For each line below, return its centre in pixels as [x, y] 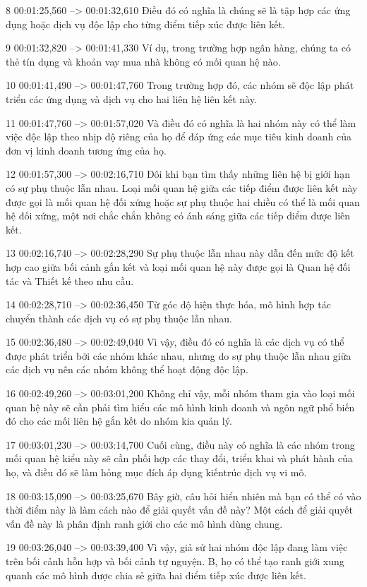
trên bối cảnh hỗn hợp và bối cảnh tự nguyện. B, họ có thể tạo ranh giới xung [175, 561]
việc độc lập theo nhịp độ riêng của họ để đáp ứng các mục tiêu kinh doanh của [179, 137]
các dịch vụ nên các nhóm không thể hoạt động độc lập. [127, 369]
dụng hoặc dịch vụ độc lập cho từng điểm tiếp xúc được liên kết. [145, 24]
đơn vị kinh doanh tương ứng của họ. [86, 150]
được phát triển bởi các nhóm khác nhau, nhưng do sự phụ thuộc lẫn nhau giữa [179, 355]
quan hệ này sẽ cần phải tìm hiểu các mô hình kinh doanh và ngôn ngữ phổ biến [180, 407]
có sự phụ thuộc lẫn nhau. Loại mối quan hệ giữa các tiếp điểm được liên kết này [182, 187]
